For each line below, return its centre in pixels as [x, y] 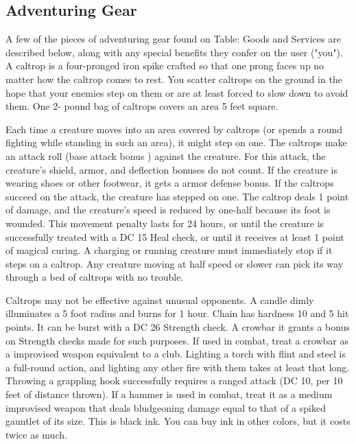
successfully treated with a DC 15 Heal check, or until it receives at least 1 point [175, 236]
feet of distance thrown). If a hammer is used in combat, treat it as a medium [169, 394]
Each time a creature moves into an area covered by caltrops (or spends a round [174, 129]
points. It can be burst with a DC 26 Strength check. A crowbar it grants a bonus [178, 327]
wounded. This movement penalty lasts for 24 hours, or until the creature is [165, 223]
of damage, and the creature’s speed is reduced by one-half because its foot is [168, 210]
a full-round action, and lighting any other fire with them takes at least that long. [178, 367]
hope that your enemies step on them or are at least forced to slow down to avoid [177, 92]
